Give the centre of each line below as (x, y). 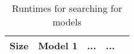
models (67, 22)
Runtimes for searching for (67, 8)
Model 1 (58, 45)
